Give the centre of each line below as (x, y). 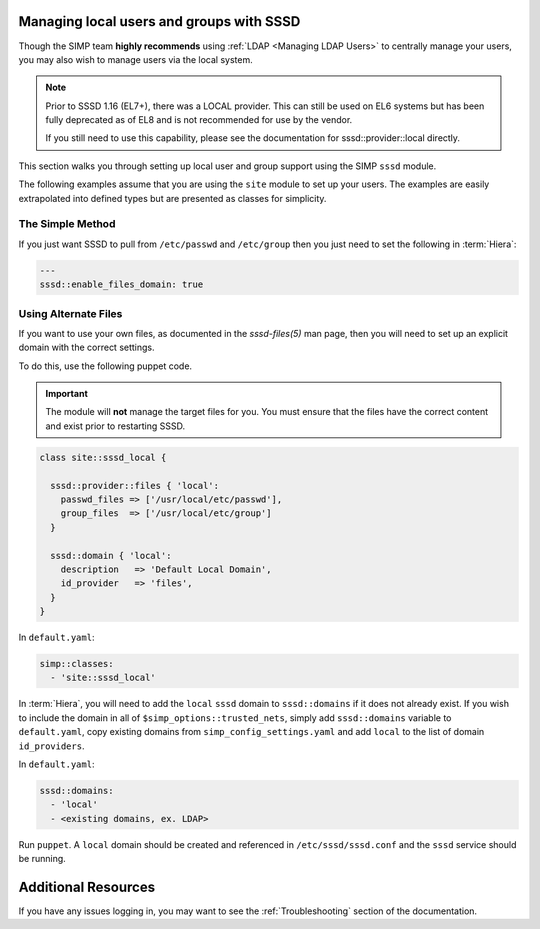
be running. (42, 859)
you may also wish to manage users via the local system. (136, 59)
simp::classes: (76, 664)
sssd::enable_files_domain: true (121, 284)
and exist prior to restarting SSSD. (115, 426)
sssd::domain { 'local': (111, 555)
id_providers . (51, 746)
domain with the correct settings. (86, 347)
